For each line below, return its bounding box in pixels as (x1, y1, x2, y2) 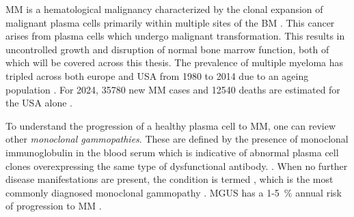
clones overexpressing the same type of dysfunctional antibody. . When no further (5, 158, 348, 173)
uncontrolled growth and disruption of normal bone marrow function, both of (5, 42, 329, 56)
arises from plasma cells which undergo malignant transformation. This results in (5, 29, 345, 43)
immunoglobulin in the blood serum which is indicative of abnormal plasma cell (5, 145, 339, 159)
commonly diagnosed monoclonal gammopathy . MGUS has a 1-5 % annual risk (5, 185, 342, 199)
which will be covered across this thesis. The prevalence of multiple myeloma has (5, 55, 344, 70)
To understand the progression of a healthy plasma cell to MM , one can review (5, 118, 336, 132)
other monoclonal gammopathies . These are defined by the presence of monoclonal (5, 132, 349, 146)
